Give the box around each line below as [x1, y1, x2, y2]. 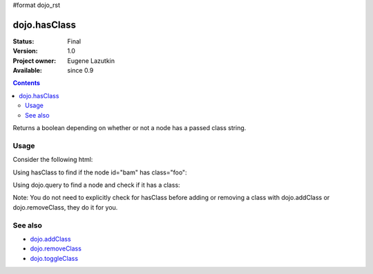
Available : [12, 66, 43, 75]
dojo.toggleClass [30, 254, 79, 262]
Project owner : [12, 56, 57, 65]
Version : [12, 47, 38, 55]
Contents [12, 79, 41, 87]
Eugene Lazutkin [67, 56, 115, 65]
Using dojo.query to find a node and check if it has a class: [12, 181, 180, 189]
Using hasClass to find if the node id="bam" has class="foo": [12, 168, 187, 176]
